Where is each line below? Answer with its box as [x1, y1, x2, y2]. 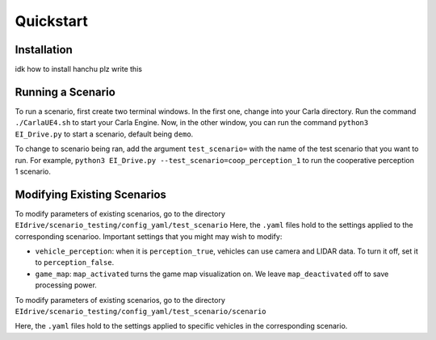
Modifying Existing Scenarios [15, 187, 167, 201]
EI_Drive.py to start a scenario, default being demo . [15, 129, 194, 139]
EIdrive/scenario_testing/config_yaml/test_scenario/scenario [15, 307, 266, 316]
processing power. [35, 280, 97, 290]
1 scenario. [15, 166, 52, 176]
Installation [15, 43, 73, 57]
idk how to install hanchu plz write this [15, 65, 143, 74]
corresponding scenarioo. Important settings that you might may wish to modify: [15, 231, 283, 241]
